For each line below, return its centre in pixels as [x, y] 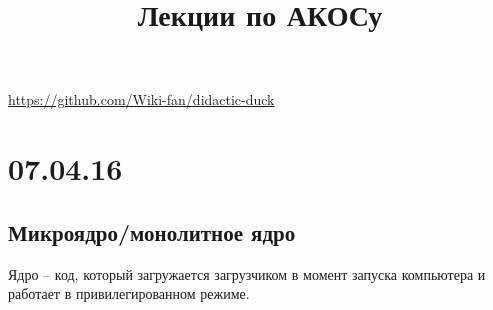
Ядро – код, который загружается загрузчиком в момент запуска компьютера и [247, 273]
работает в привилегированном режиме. [129, 293]
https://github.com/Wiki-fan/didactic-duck [141, 99]
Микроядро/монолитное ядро [152, 231]
